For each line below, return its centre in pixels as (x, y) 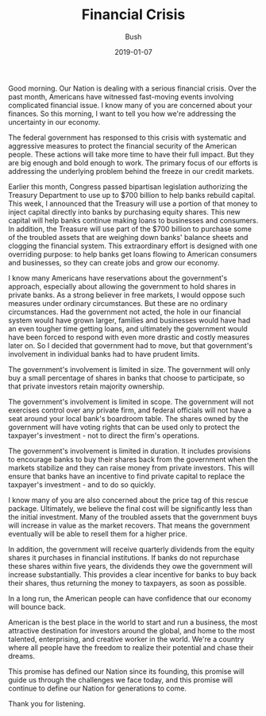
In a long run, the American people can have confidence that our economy (130, 598)
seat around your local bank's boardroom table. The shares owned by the (128, 418)
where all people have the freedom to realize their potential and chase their (131, 647)
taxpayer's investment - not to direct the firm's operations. (104, 435)
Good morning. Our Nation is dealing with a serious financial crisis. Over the (132, 88)
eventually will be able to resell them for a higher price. (98, 533)
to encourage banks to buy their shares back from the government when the (133, 459)
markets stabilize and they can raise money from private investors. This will (131, 467)
